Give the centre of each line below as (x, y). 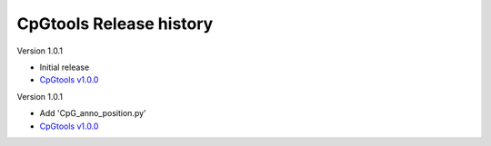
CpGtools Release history (115, 24)
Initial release (65, 67)
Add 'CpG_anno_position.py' (93, 113)
